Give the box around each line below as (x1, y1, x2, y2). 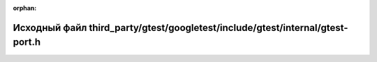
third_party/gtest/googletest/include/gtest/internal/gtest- (88, 21, 348, 34)
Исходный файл (13, 21, 87, 34)
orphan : (13, 4, 37, 12)
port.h (13, 37, 41, 48)
